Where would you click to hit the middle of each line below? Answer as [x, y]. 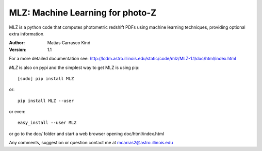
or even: [17, 112]
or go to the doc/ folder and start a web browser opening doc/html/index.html [87, 134]
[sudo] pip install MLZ [46, 78]
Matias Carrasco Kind [69, 43]
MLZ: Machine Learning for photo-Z [83, 13]
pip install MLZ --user [46, 101]
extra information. [27, 34]
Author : [17, 43]
